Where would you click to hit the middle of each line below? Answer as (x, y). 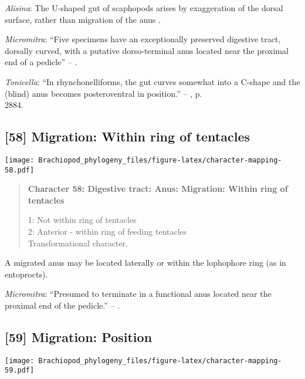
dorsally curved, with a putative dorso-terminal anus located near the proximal (147, 50)
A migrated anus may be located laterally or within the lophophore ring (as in (145, 263)
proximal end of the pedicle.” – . (62, 305)
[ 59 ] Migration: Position (79, 337)
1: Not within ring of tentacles (82, 220)
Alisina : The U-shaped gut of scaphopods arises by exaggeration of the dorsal (144, 8)
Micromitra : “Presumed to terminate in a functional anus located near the (138, 294)
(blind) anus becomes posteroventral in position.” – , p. (104, 93)
